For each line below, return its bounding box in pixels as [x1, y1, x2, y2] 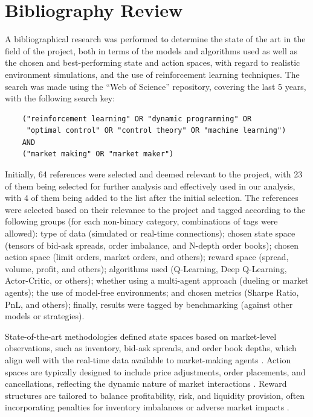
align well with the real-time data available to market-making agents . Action [5, 353, 291, 366]
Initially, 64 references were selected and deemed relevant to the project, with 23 [5, 168, 303, 180]
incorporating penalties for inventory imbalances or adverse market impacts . [5, 401, 289, 413]
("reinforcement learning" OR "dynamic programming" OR [22, 114, 252, 123]
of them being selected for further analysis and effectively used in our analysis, [5, 179, 295, 192]
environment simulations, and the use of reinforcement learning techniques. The [5, 68, 300, 80]
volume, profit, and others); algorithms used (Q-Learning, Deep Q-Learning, [5, 262, 287, 275]
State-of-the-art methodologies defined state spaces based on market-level [5, 329, 277, 342]
